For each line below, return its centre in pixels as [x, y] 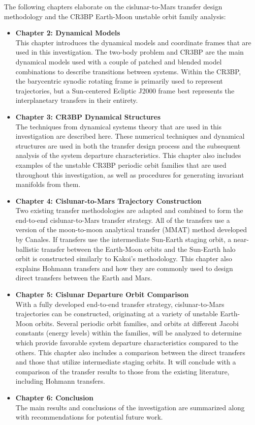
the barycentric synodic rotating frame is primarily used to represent [119, 81]
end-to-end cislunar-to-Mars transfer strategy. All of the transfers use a [123, 220]
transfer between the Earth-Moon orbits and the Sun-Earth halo [138, 249]
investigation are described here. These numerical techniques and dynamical [130, 136]
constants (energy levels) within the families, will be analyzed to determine [128, 333]
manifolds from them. [48, 184]
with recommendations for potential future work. [89, 417]
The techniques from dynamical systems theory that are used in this [119, 126]
